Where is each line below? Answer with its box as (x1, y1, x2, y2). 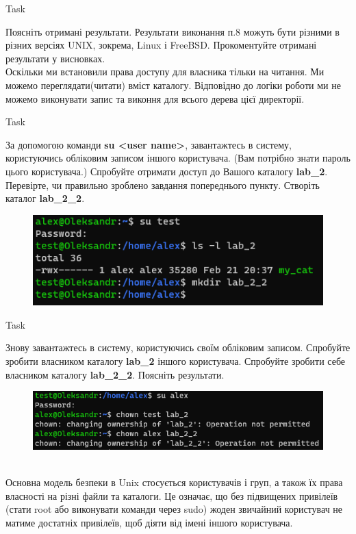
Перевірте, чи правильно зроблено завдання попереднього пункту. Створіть (5, 177, 320, 192)
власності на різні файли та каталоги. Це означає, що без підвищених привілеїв (5, 488, 338, 503)
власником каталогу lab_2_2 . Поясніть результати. (5, 367, 225, 381)
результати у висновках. (5, 51, 105, 65)
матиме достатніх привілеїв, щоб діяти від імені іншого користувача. (5, 515, 293, 529)
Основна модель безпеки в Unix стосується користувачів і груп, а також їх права (5, 475, 343, 489)
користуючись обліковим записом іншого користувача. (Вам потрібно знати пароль (5, 151, 351, 165)
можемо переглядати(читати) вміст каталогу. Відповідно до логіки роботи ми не (5, 77, 341, 92)
